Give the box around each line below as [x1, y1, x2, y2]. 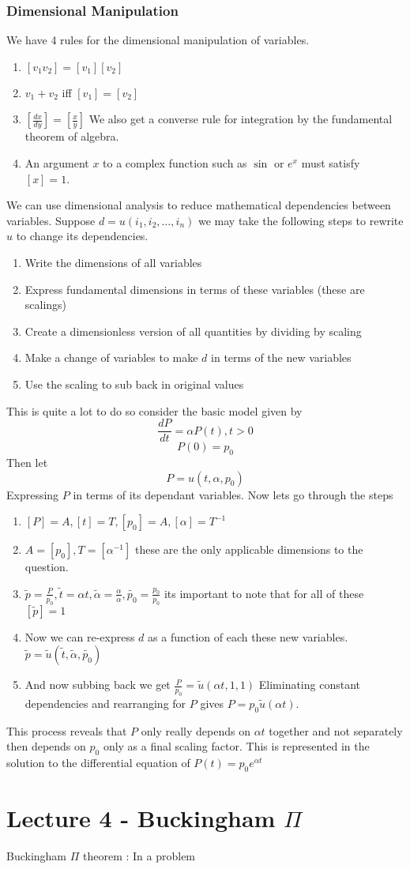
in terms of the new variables [211, 349, 352, 366]
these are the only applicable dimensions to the [135, 541, 363, 558]
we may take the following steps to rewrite [197, 212, 404, 228]
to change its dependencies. [16, 228, 149, 244]
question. [24, 559, 69, 575]
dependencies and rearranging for [24, 694, 186, 711]
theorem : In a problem [83, 848, 196, 864]
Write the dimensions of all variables [24, 254, 202, 270]
